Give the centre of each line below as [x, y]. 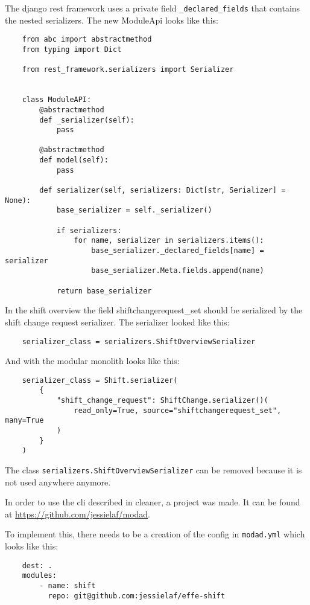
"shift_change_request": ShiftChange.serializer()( [162, 401]
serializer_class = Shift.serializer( [100, 380]
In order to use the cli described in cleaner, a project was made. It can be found [153, 502]
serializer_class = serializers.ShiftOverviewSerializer [139, 341]
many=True [24, 421]
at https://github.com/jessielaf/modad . [77, 514]
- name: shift [68, 586]
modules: [39, 576]
